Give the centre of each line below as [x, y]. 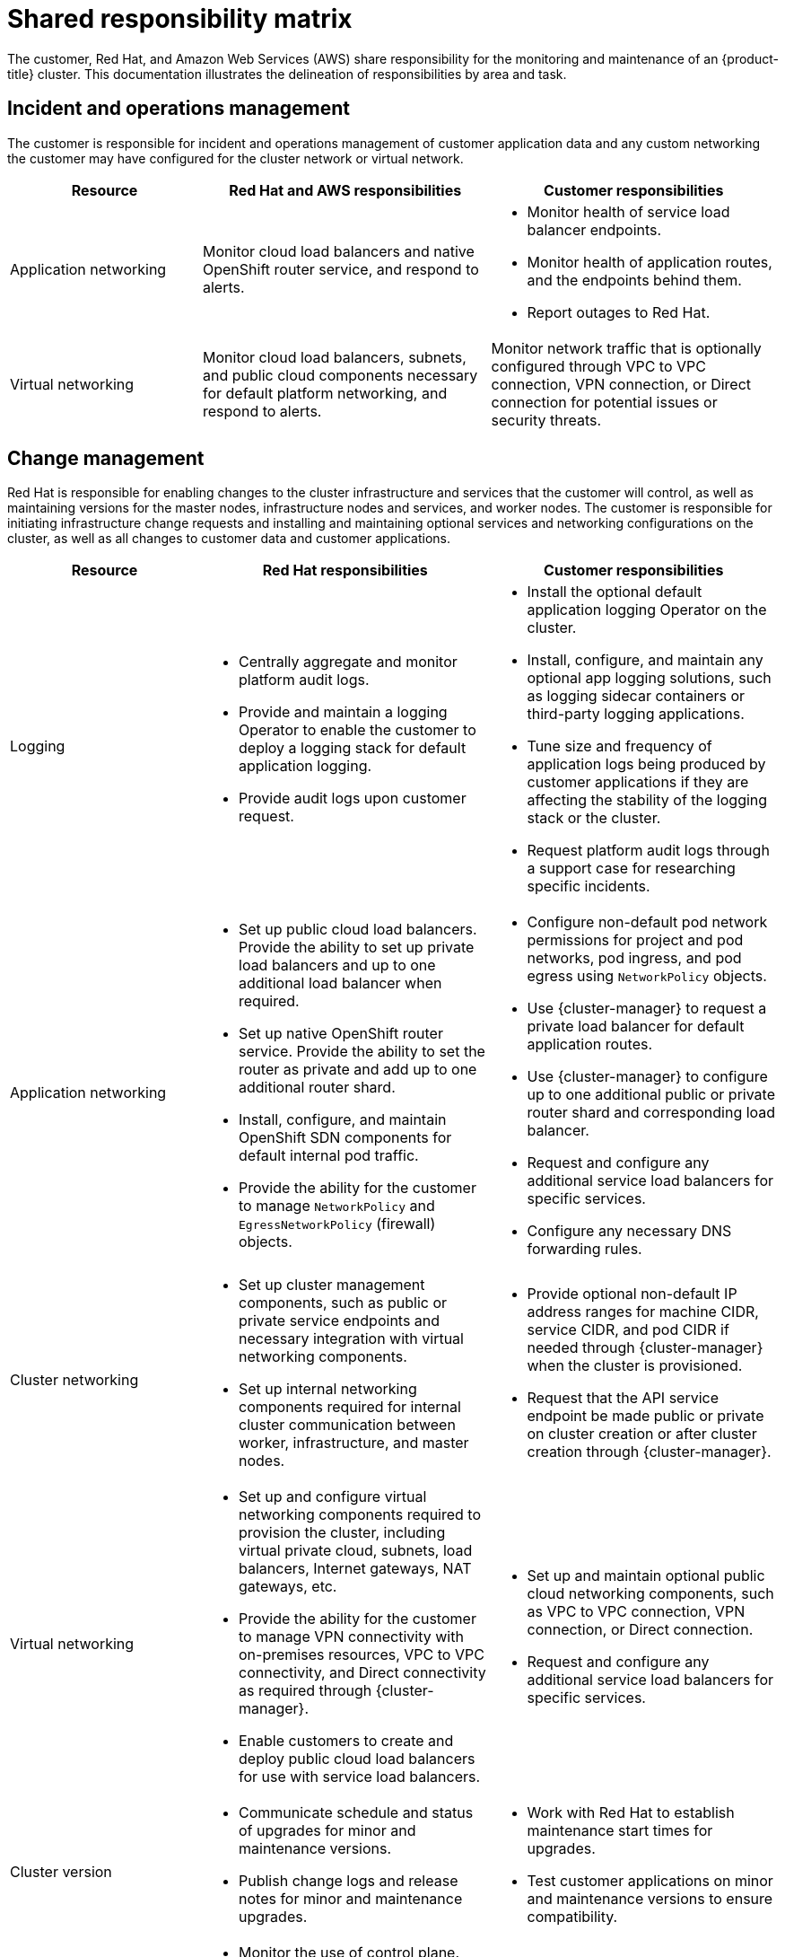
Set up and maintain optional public [646, 1576]
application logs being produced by [646, 764]
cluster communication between [347, 1425]
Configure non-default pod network [647, 922]
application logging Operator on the [647, 610]
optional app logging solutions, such [649, 678]
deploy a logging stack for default [353, 748]
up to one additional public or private [651, 1095]
